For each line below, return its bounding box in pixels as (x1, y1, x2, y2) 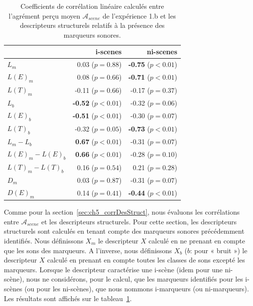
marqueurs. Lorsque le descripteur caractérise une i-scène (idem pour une (4, 264, 223, 274)
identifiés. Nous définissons (4, 235, 83, 245)
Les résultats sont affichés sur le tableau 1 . (4, 293, 132, 303)
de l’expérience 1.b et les (102, 10, 176, 21)
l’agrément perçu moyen (8, 10, 80, 21)
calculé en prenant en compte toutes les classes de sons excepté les (47, 255, 245, 265)
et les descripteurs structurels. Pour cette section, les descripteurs (41, 216, 237, 226)
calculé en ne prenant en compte (148, 235, 245, 245)
